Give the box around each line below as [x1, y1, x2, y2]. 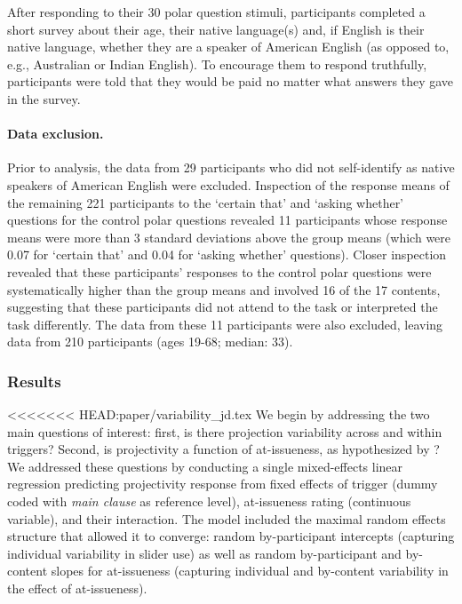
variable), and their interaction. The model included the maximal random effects [7, 509, 446, 528]
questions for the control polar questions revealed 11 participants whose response [7, 211, 448, 229]
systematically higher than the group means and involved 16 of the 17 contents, [7, 280, 441, 298]
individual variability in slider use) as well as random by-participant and [7, 544, 402, 562]
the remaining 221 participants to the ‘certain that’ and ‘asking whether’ [7, 193, 404, 211]
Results [7, 370, 61, 392]
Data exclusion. [7, 124, 104, 143]
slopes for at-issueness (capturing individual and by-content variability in [51, 561, 449, 580]
